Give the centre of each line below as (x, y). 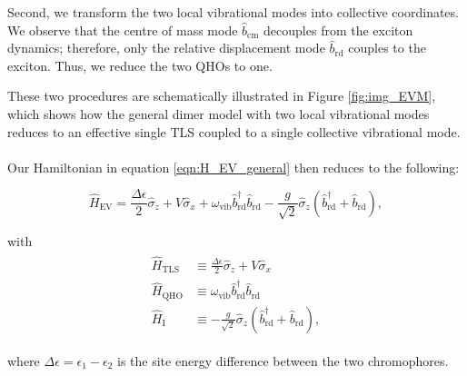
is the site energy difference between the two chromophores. (283, 360)
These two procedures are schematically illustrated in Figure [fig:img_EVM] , (222, 96)
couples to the (387, 48)
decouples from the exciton (338, 30)
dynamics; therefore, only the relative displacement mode (166, 48)
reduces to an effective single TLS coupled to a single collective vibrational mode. (234, 131)
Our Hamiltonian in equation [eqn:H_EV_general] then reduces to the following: (233, 167)
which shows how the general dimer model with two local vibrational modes (219, 113)
